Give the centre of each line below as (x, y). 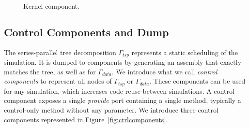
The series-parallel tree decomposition (60, 52)
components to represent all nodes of (58, 81)
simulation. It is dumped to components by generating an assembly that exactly (123, 62)
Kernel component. (51, 6)
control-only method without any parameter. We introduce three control (111, 110)
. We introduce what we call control (164, 71)
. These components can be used (197, 81)
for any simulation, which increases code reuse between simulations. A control (119, 91)
